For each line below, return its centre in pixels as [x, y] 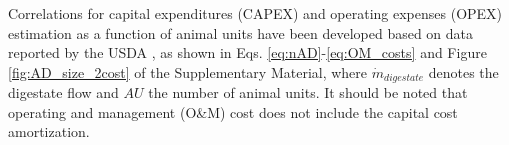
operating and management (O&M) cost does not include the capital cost [233, 111]
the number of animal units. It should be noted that [308, 92]
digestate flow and [63, 92]
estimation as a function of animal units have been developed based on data [241, 32]
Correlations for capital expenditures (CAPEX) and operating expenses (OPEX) [255, 13]
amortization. [49, 131]
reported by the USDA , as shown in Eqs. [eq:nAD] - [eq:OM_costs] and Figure [247, 52]
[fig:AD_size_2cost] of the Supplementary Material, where [188, 71]
